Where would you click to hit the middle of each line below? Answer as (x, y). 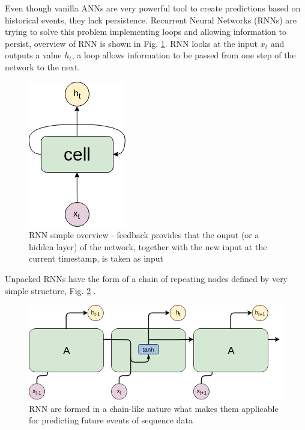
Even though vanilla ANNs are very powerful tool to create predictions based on (153, 8)
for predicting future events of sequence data (111, 420)
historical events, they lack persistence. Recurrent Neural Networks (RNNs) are (151, 20)
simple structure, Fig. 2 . (50, 290)
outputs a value (33, 55)
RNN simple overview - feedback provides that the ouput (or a (144, 235)
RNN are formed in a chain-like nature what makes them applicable (154, 408)
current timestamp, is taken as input (96, 258)
